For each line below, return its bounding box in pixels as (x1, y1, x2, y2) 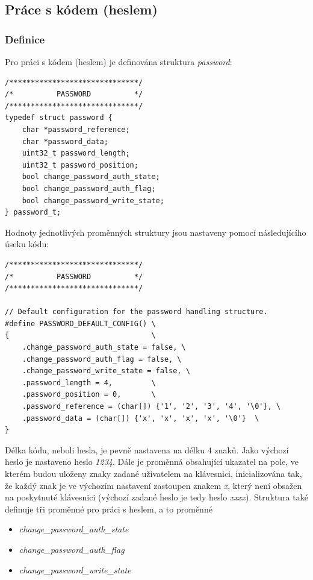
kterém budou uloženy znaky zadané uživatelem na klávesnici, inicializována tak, (5, 467, 302, 479)
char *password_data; (22, 137, 108, 146)
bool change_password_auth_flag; (22, 184, 156, 193)
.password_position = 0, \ (22, 390, 156, 399)
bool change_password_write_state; (22, 196, 164, 205)
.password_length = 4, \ (22, 378, 156, 387)
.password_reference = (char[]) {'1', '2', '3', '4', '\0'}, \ (22, 402, 281, 411)
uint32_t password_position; (22, 160, 138, 169)
